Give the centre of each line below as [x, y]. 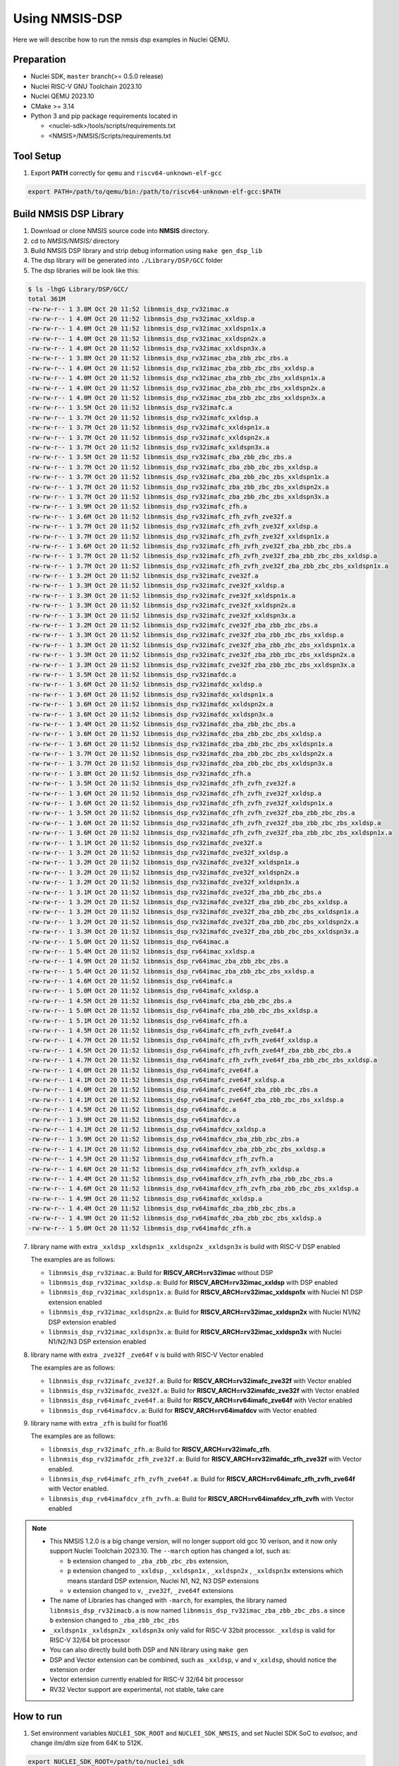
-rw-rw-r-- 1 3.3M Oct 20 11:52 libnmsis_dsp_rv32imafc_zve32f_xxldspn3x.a [162, 615]
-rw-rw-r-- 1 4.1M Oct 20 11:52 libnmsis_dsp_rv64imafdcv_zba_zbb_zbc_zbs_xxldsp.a [177, 1149]
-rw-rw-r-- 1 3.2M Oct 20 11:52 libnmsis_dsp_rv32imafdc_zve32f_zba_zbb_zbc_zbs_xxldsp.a [188, 902]
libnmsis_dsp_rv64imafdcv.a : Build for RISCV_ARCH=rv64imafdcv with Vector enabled [183, 1410]
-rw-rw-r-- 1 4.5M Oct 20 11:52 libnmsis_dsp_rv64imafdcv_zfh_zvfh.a [151, 1159]
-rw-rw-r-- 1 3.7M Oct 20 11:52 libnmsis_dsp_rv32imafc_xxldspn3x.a [149, 447]
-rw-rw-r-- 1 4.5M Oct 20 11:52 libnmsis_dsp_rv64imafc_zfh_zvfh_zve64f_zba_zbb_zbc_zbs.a [190, 1050]
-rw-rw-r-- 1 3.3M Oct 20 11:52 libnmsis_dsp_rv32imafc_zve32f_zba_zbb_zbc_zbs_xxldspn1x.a [191, 645]
